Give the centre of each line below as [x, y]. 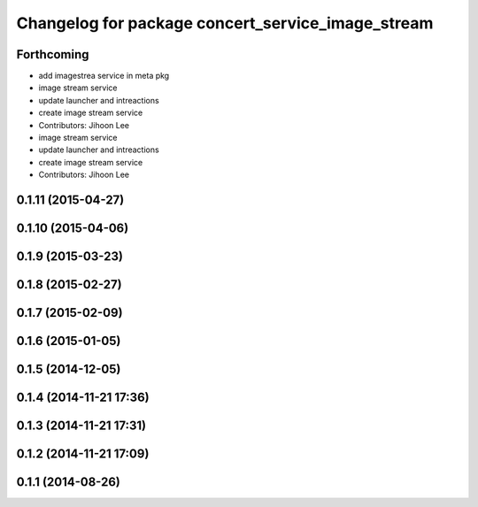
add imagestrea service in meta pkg [104, 76]
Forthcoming [53, 54]
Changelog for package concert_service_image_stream [225, 23]
